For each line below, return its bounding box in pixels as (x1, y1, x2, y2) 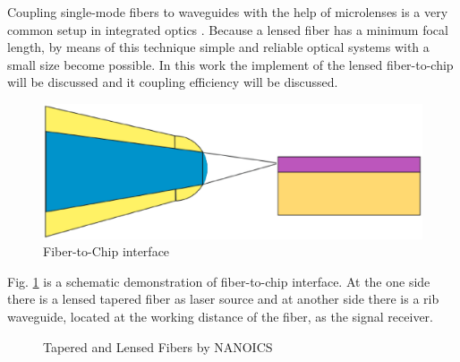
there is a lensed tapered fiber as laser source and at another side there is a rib (7, 289, 439, 308)
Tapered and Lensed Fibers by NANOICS (43, 337, 273, 356)
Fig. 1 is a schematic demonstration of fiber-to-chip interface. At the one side (7, 271, 430, 290)
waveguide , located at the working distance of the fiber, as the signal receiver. (7, 307, 433, 326)
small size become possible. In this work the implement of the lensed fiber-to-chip (7, 55, 454, 73)
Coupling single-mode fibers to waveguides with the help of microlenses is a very (7, 3, 448, 21)
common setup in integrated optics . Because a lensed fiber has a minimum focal (7, 20, 448, 39)
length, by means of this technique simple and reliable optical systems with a (7, 38, 430, 56)
